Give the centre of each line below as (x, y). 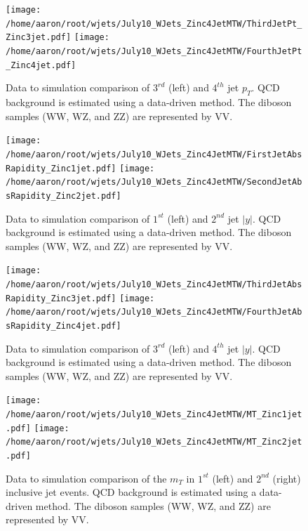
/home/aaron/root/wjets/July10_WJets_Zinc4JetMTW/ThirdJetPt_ (154, 24)
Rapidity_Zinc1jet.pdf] (61, 168)
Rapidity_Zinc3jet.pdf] (61, 298)
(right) (287, 478)
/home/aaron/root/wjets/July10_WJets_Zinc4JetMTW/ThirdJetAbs (154, 284)
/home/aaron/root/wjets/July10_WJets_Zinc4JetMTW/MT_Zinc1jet (154, 415)
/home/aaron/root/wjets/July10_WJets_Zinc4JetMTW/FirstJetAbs (154, 154)
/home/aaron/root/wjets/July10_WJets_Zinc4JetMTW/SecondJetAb (154, 182)
